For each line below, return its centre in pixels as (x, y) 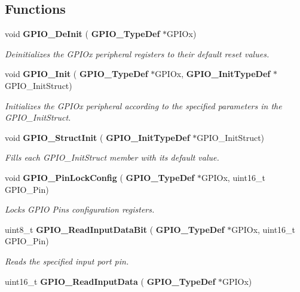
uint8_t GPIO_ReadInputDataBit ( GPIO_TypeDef (115, 229)
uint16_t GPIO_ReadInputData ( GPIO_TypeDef (110, 281)
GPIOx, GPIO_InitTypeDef (213, 74)
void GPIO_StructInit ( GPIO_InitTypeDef (97, 137)
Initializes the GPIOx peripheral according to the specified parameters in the (143, 105)
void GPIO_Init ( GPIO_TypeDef (76, 74)
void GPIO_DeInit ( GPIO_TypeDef (82, 34)
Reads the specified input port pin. (67, 261)
